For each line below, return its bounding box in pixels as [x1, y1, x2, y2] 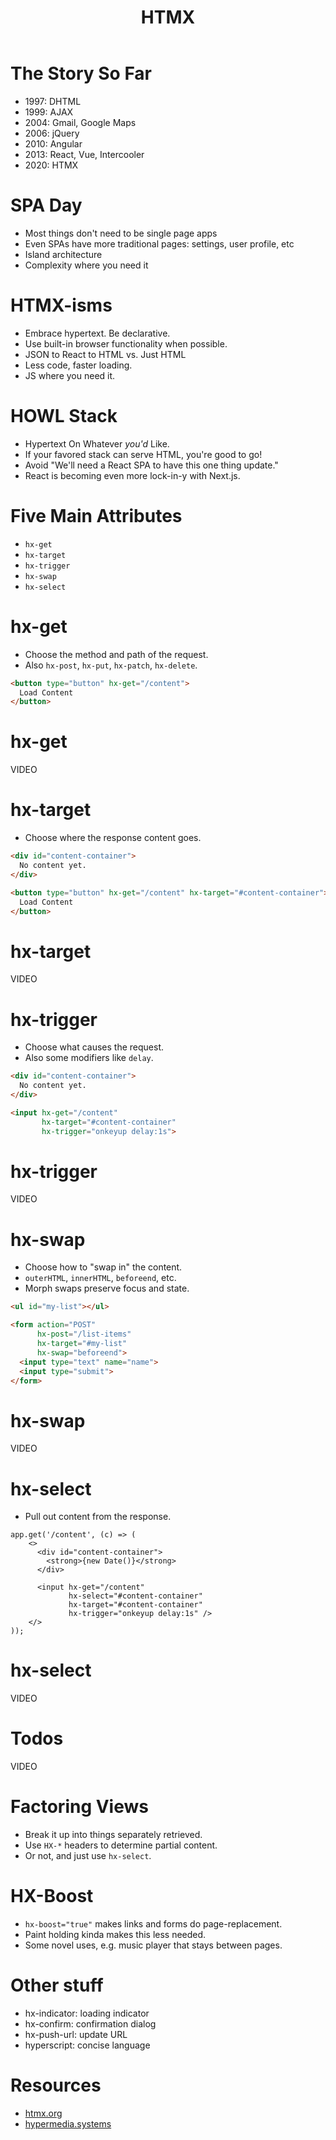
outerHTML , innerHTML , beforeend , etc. [24, 1272, 177, 1284]
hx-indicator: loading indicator [24, 2007, 150, 2019]
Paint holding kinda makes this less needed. [24, 1929, 207, 1940]
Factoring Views [10, 1796, 149, 1818]
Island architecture [24, 248, 103, 260]
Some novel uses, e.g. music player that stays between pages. [24, 1939, 283, 1951]
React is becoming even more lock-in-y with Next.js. [24, 469, 241, 481]
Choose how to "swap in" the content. [24, 1261, 183, 1273]
